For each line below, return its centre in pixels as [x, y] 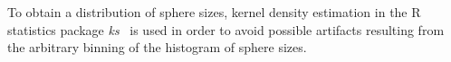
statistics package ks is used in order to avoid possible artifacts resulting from [226, 29]
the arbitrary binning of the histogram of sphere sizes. [157, 47]
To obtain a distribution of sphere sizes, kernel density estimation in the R [214, 12]
